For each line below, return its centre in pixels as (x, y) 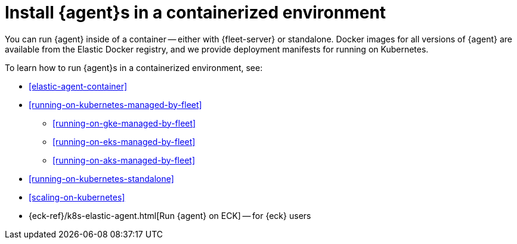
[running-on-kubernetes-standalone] (101, 178)
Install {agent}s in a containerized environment (196, 13)
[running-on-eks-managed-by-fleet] (124, 141)
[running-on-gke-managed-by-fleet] (124, 123)
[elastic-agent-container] (78, 86)
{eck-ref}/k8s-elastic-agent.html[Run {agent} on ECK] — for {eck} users (170, 215)
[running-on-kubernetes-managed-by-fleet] (115, 104)
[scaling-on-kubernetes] (77, 197)
